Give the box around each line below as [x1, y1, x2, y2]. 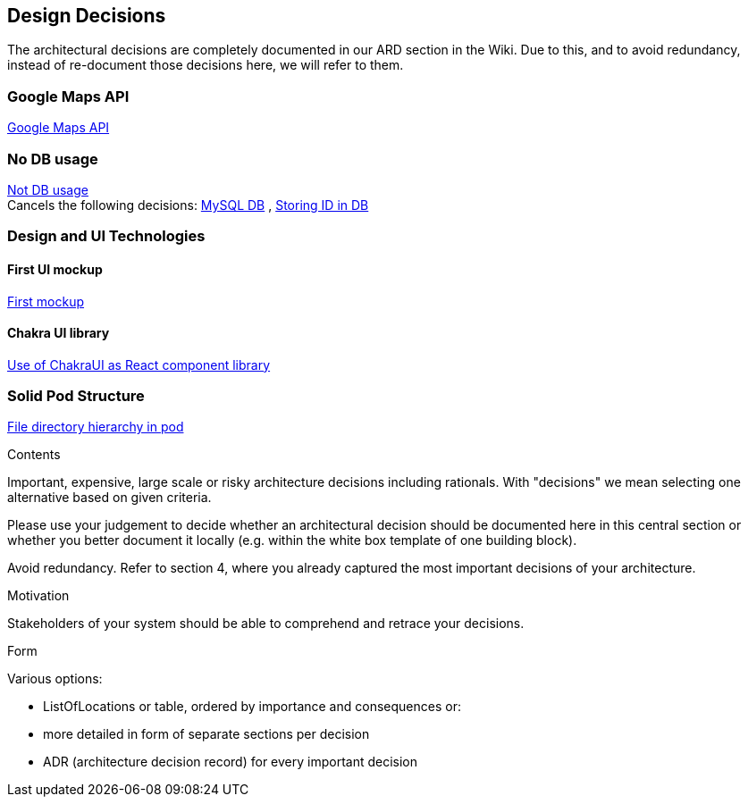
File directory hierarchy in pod [7, 419, 184, 435]
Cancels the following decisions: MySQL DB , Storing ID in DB [7, 197, 369, 213]
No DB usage [7, 149, 98, 168]
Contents [7, 447, 61, 463]
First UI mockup [7, 261, 103, 277]
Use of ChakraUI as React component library [7, 356, 271, 373]
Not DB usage [7, 181, 88, 197]
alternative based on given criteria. [7, 490, 212, 506]
